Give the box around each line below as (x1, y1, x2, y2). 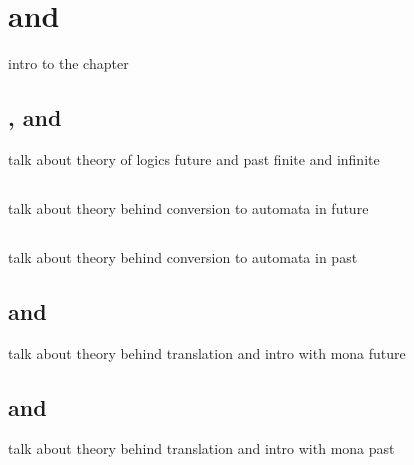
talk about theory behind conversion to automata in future (8, 197, 369, 218)
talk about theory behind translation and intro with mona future (8, 342, 406, 363)
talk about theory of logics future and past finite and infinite (8, 148, 380, 169)
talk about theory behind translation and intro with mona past (8, 438, 395, 459)
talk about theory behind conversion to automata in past (8, 246, 358, 267)
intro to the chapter (8, 53, 129, 74)
